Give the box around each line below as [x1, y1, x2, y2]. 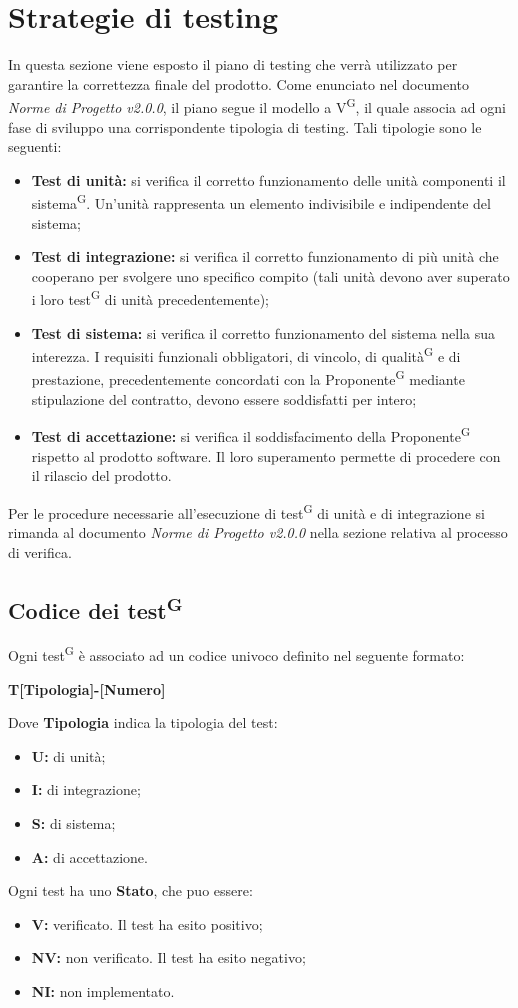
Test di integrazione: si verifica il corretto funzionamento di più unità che [31, 246, 499, 267]
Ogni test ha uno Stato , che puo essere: [8, 880, 253, 901]
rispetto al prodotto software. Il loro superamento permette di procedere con [31, 445, 501, 466]
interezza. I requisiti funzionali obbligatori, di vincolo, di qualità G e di [31, 343, 461, 366]
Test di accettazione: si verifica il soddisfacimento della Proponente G [31, 423, 471, 446]
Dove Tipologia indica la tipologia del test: [8, 712, 278, 733]
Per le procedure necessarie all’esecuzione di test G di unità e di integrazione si [8, 499, 485, 523]
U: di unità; [31, 745, 106, 766]
